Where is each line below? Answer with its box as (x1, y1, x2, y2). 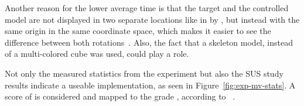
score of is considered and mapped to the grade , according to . (5, 90, 235, 102)
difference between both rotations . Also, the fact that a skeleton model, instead (5, 36, 293, 48)
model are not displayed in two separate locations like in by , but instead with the (5, 13, 300, 25)
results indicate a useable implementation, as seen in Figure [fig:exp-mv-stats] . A (5, 78, 296, 91)
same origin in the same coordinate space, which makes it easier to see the (5, 25, 271, 37)
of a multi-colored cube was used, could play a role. (5, 47, 189, 60)
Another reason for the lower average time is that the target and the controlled (5, 2, 289, 13)
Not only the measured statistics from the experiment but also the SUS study (5, 67, 283, 79)
